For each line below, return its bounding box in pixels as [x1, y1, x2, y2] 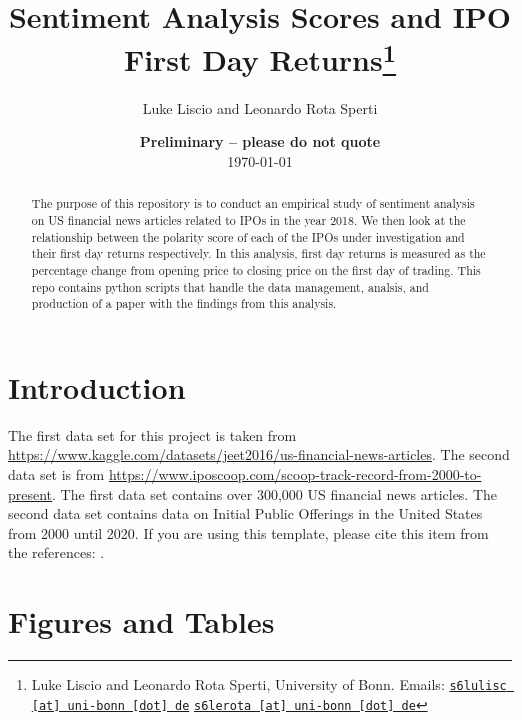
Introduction [8, 366, 186, 407]
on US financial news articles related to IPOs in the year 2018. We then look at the [31, 211, 466, 228]
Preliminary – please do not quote [139, 131, 381, 152]
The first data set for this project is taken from [8, 424, 297, 445]
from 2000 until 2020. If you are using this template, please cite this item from [8, 522, 489, 543]
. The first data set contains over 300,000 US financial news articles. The [52, 483, 498, 504]
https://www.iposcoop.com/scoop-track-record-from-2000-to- [108, 463, 482, 484]
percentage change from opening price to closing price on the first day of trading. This [31, 261, 481, 278]
